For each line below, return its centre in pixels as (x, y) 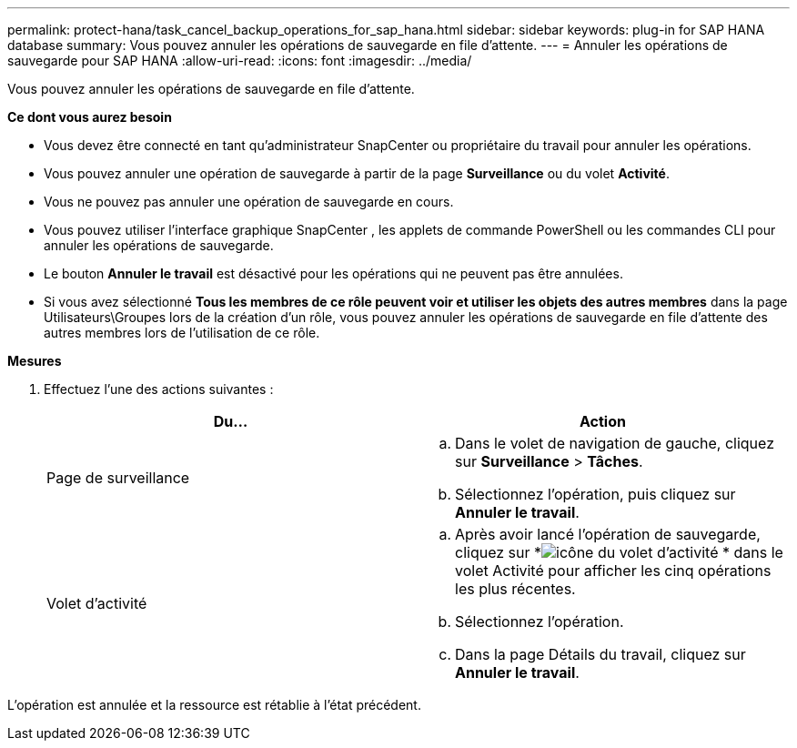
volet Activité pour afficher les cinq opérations (613, 571)
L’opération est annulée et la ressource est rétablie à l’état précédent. (214, 705)
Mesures (35, 361)
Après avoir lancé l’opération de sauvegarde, (608, 534)
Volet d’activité (97, 603)
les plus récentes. (515, 589)
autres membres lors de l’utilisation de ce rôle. (182, 333)
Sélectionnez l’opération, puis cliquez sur (595, 494)
